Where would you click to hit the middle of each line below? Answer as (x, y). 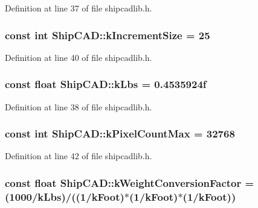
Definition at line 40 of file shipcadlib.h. (79, 57)
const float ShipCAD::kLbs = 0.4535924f (106, 84)
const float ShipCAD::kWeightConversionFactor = (130, 182)
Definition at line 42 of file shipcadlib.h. (79, 156)
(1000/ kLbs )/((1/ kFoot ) (65, 196)
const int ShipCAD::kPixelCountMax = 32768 (120, 134)
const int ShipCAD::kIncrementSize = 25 (108, 35)
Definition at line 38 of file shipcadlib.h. (79, 106)
